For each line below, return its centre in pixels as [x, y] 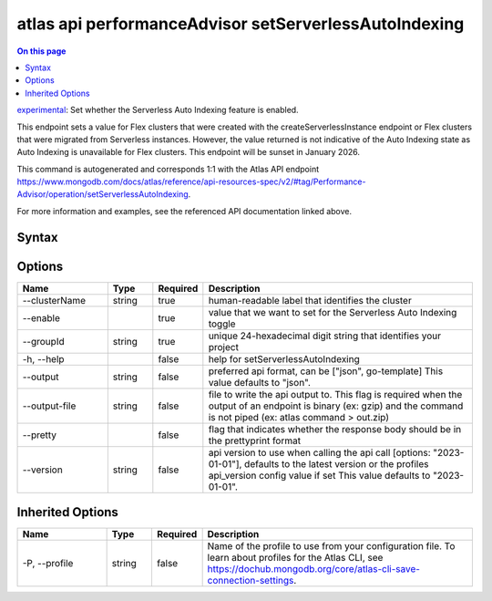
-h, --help [43, 358]
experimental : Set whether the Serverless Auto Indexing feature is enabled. [158, 110]
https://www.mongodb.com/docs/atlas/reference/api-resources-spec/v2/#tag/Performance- [191, 181]
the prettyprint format [254, 440]
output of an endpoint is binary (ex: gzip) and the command [336, 406]
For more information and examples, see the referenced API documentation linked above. [184, 211]
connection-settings [251, 581]
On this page [41, 51]
